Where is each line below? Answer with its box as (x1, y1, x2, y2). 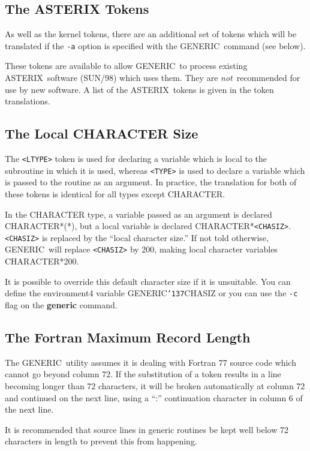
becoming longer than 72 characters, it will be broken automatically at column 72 (5, 379, 305, 392)
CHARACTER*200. (5, 255, 79, 267)
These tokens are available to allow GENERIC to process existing (5, 59, 248, 72)
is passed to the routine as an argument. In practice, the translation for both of (5, 176, 297, 188)
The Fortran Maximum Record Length (5, 327, 251, 346)
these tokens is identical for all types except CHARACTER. (5, 187, 225, 200)
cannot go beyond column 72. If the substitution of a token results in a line (5, 368, 281, 380)
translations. (5, 95, 50, 107)
